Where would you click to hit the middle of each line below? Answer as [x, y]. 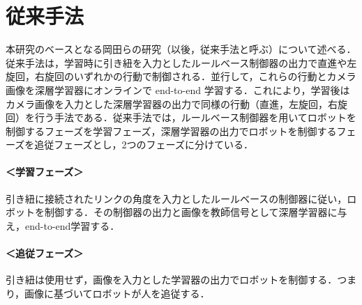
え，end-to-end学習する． [63, 225]
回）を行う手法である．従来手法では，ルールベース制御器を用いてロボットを [181, 117]
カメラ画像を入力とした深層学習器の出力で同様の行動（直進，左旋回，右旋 [176, 103]
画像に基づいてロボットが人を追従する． [117, 293]
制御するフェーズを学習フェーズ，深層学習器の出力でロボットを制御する [171, 131]
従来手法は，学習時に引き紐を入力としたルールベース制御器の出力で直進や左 [181, 62]
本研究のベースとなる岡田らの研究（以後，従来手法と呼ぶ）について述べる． [181, 49]
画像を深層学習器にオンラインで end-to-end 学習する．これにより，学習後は [178, 89]
